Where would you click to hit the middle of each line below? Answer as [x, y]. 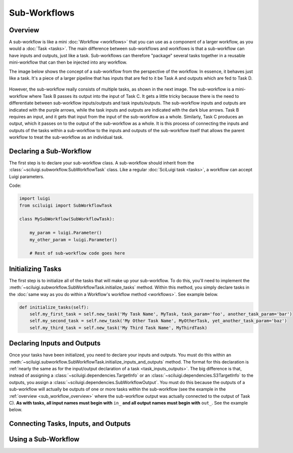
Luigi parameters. [27, 177]
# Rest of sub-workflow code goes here [77, 253]
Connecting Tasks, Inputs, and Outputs [70, 424]
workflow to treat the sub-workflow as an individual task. [66, 137]
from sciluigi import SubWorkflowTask [66, 205]
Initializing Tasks [35, 269]
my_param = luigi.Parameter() [66, 233]
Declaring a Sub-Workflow [50, 151]
